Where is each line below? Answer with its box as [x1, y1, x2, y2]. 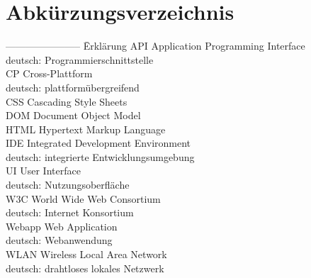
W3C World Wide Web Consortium [6, 191, 161, 206]
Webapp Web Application [6, 218, 118, 233]
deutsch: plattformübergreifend [6, 79, 140, 94]
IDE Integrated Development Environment [6, 135, 191, 150]
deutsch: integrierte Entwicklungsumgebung [6, 149, 195, 164]
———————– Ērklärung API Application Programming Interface [6, 38, 305, 53]
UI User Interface [6, 163, 81, 178]
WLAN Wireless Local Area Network [6, 247, 167, 262]
